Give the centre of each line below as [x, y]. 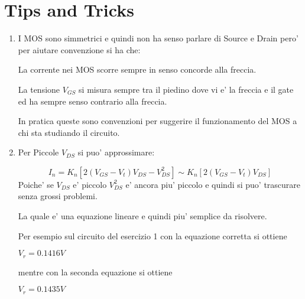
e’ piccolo [90, 184]
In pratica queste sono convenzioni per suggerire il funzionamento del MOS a [158, 121]
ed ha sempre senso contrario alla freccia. [93, 101]
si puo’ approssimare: [116, 152]
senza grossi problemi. [58, 196]
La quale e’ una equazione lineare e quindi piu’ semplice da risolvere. [142, 216]
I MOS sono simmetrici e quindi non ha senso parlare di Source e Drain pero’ [158, 38]
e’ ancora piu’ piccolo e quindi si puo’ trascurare [213, 184]
